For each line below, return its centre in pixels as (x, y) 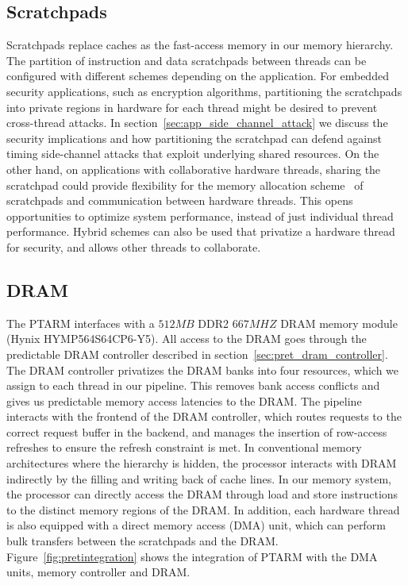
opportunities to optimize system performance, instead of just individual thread (200, 216)
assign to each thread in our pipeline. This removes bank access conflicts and (193, 385)
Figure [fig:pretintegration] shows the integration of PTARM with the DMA (192, 556)
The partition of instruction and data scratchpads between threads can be (187, 60)
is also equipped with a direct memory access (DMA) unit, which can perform (196, 525)
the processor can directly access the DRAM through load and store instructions (202, 494)
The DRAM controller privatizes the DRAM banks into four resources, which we (203, 369)
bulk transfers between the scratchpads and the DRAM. (142, 541)
